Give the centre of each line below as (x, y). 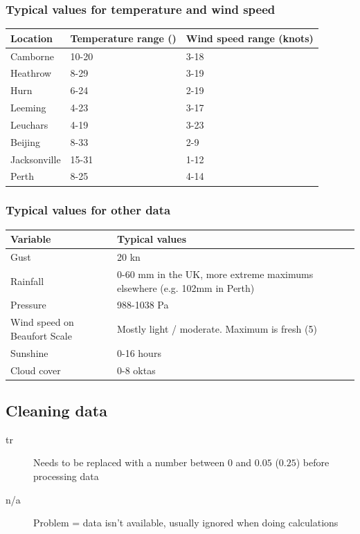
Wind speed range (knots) (250, 38)
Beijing (25, 141)
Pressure (28, 305)
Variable (31, 239)
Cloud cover (36, 370)
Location (31, 38)
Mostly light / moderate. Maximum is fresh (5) (217, 329)
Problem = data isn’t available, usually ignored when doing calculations (186, 523)
